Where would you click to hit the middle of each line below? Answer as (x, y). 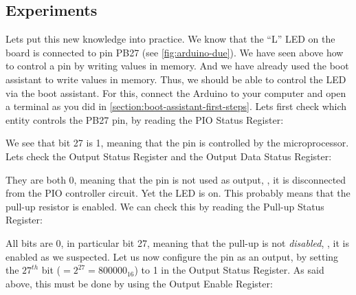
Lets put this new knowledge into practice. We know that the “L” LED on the (170, 39)
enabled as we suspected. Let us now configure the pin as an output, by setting (172, 256)
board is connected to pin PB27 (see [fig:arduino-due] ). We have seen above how (175, 52)
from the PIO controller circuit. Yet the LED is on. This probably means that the (178, 193)
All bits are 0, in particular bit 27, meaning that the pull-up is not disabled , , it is (177, 242)
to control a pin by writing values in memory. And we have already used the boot (177, 66)
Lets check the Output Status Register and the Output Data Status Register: (169, 156)
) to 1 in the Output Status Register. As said (229, 270)
